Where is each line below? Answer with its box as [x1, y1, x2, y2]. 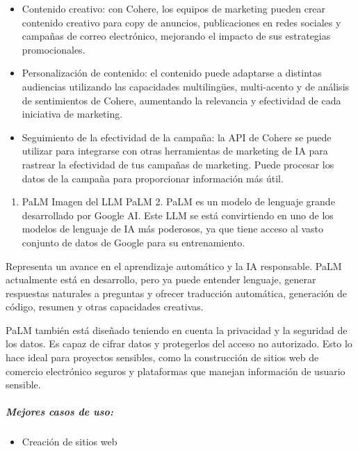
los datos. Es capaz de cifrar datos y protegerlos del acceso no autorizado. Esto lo [6, 336, 352, 351]
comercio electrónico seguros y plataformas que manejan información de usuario [6, 363, 345, 378]
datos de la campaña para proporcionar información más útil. [22, 171, 284, 185]
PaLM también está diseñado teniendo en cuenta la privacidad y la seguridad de [6, 322, 348, 337]
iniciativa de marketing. [22, 106, 123, 121]
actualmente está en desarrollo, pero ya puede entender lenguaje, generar [6, 272, 316, 287]
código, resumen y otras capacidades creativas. [6, 299, 204, 314]
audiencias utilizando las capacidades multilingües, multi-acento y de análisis [22, 79, 350, 93]
